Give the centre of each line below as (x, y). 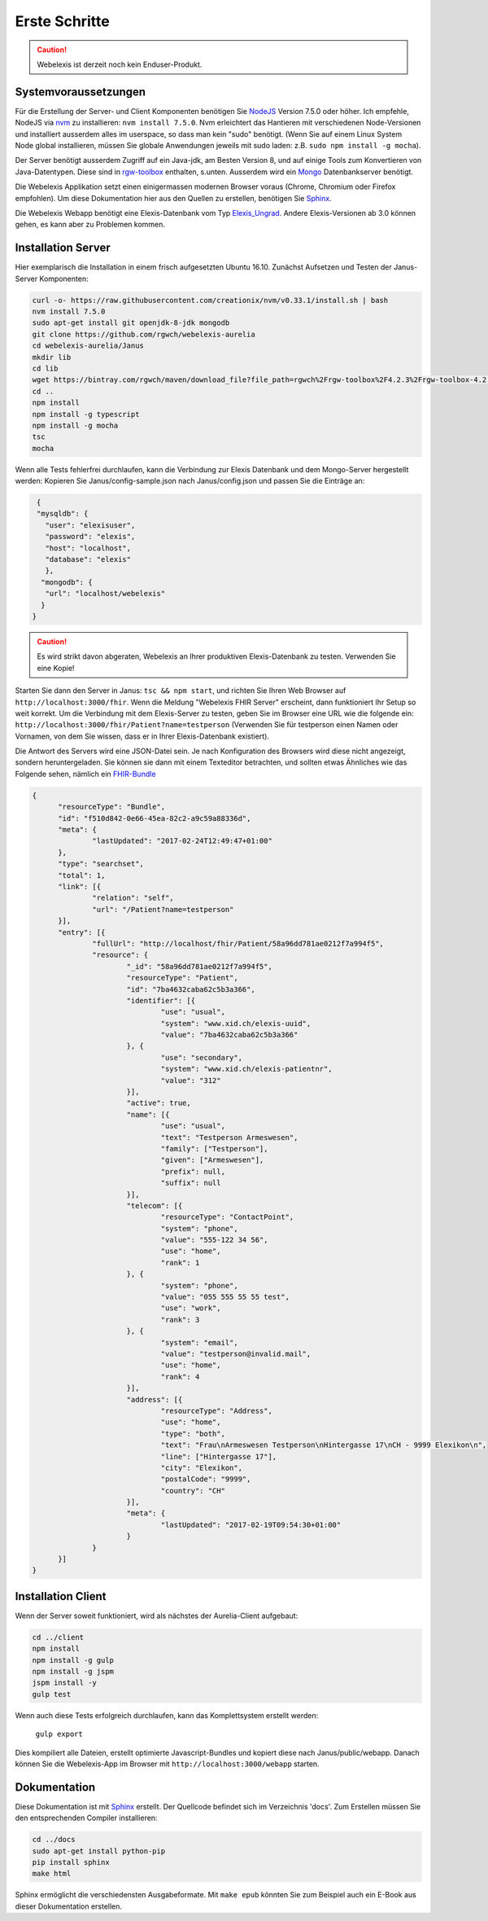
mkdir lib (52, 357)
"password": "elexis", (90, 537)
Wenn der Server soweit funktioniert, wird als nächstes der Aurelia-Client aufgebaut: (157, 1616)
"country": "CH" (193, 1491)
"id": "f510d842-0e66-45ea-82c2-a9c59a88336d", (155, 818)
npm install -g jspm (73, 1672)
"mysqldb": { (63, 514)
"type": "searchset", (101, 864)
